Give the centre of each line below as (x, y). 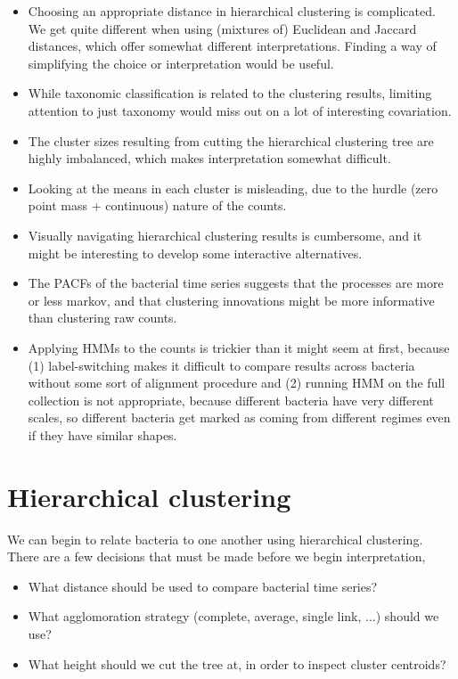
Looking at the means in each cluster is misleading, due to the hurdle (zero (233, 188)
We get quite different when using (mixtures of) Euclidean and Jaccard (222, 28)
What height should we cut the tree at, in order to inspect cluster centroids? (237, 663)
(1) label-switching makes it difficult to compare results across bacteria (221, 365)
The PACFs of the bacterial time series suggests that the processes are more (236, 283)
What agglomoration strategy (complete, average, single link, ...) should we (233, 616)
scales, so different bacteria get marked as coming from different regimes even (239, 417)
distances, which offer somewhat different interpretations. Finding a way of (232, 46)
